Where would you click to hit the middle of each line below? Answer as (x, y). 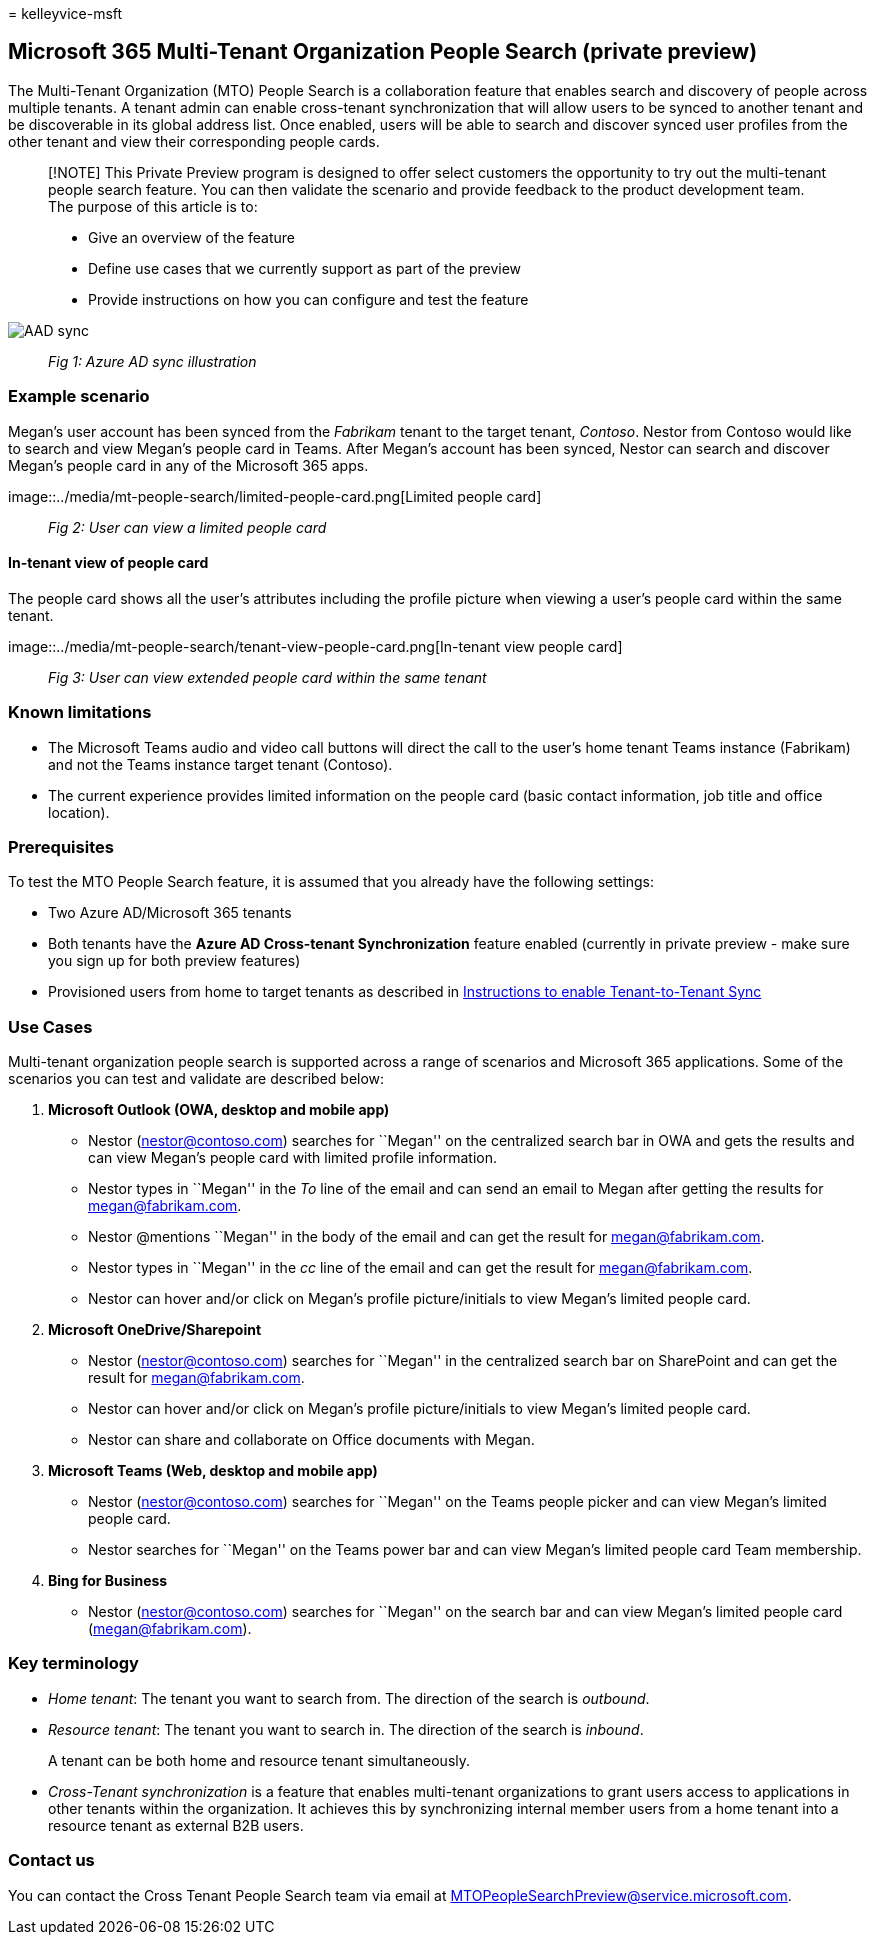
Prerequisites (61, 846)
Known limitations (80, 712)
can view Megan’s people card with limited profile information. (293, 1158)
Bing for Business (108, 1581)
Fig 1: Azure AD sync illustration (152, 361)
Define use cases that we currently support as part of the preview (305, 268)
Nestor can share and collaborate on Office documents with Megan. (311, 1440)
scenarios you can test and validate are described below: (196, 1079)
